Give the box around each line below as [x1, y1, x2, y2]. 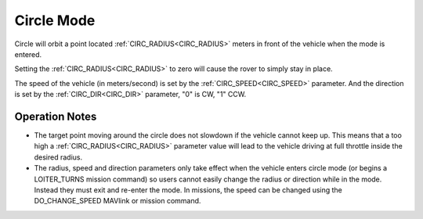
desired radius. [34, 153, 83, 162]
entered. [14, 49, 42, 59]
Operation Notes [14, 109, 97, 123]
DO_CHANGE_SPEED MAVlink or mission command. [34, 196, 201, 206]
